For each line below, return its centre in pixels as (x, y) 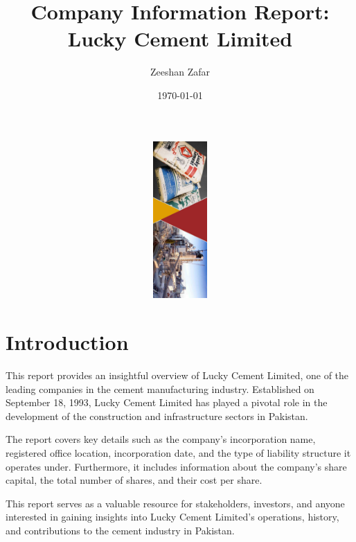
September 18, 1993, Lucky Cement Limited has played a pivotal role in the (167, 402)
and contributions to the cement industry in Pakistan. (120, 530)
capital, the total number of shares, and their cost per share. (134, 480)
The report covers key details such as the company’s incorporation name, (161, 439)
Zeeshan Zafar (180, 72)
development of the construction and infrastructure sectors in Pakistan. (157, 416)
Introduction (67, 342)
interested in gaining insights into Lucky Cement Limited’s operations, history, (172, 517)
